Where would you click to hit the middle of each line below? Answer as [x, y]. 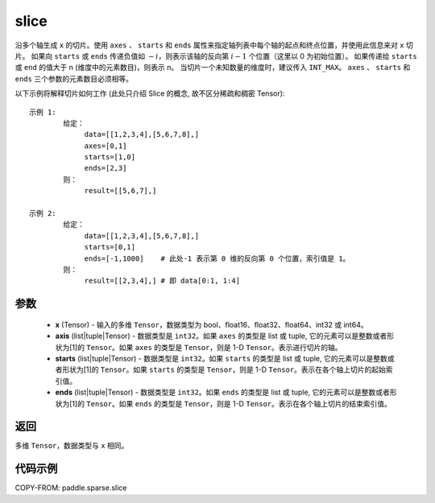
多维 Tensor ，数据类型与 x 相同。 [72, 446]
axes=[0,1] [106, 146]
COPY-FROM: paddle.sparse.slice [71, 488]
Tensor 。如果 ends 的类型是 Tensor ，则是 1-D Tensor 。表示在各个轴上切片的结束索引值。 [239, 403]
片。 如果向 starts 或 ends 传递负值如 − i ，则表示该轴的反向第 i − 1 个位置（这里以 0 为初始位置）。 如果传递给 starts [216, 56]
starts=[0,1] [110, 247]
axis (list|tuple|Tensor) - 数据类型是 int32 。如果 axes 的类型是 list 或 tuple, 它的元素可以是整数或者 [221, 336]
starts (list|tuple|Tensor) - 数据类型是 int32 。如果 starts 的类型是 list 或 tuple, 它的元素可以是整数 [222, 358]
